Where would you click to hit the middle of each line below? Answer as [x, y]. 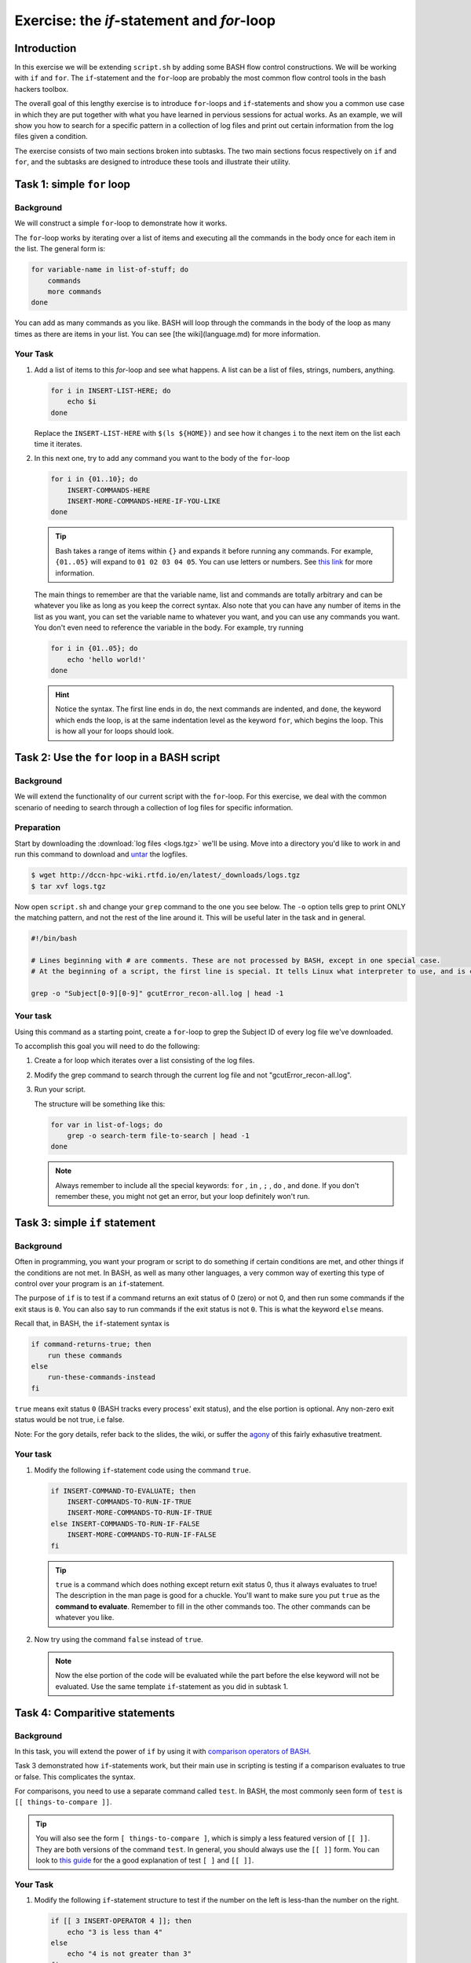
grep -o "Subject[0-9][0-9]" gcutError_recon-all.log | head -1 [157, 993]
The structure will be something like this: [100, 1104]
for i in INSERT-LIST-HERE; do [111, 390]
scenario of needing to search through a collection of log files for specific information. [154, 807]
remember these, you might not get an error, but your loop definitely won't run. [183, 1197]
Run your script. [60, 1089]
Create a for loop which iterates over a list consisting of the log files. [144, 1061]
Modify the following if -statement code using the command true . [142, 1470]
